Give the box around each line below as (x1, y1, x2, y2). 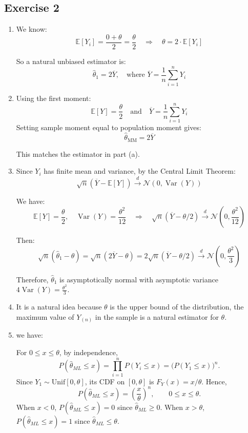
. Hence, (201, 376, 227, 386)
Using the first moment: (16, 92, 91, 103)
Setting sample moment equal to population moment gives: (16, 122, 201, 133)
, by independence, (59, 346, 118, 357)
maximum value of (16, 311, 74, 322)
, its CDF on (85, 376, 125, 386)
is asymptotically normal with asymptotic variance (59, 274, 218, 284)
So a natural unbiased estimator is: (16, 55, 126, 66)
